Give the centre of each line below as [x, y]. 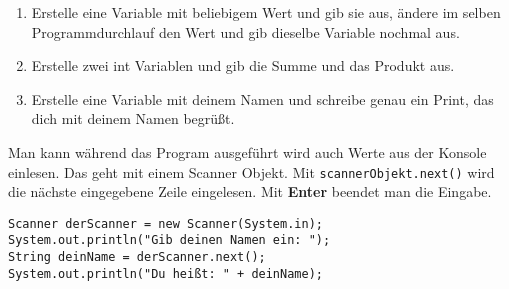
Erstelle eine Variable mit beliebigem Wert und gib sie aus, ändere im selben [266, 12]
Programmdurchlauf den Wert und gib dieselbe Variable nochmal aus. [245, 31]
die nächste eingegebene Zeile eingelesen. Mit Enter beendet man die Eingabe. [250, 191]
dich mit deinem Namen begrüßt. [133, 118]
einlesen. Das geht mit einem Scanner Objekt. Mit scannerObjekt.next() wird [251, 171]
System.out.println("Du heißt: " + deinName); [165, 273]
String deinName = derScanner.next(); [137, 257]
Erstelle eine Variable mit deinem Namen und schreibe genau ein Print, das [262, 98]
